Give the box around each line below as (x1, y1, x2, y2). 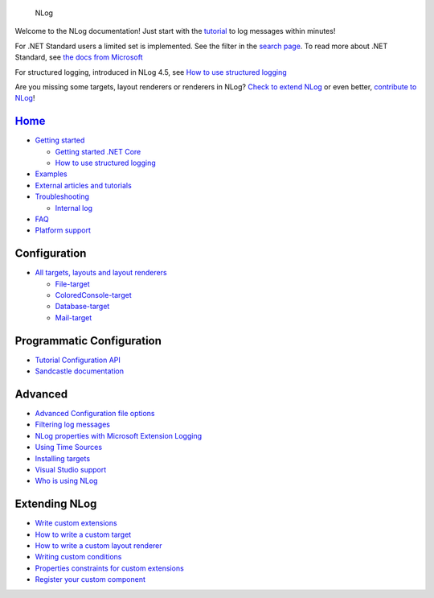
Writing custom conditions (35, 552, 122, 562)
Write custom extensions (35, 518, 117, 528)
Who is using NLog (35, 476, 98, 486)
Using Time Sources (35, 443, 103, 452)
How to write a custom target (35, 530, 132, 539)
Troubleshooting (35, 192, 90, 201)
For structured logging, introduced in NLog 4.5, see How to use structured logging (14, 67, 287, 76)
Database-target (55, 302, 110, 311)
